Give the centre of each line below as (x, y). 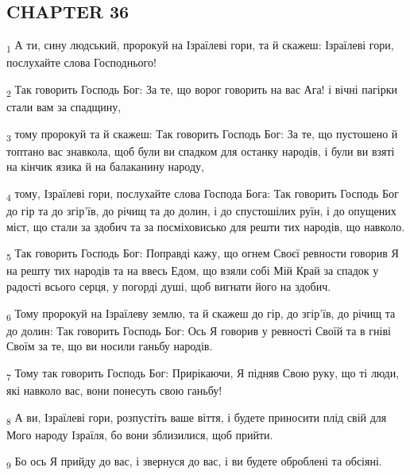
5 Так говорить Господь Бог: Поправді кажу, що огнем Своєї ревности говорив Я (203, 254)
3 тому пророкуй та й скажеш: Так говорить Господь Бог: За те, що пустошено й (202, 134)
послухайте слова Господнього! (81, 62)
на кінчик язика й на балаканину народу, (105, 166)
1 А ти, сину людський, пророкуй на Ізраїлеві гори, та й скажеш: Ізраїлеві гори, (200, 46)
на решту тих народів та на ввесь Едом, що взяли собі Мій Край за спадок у (193, 270)
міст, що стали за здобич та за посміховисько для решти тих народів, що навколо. (206, 226)
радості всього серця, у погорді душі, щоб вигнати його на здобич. (169, 286)
